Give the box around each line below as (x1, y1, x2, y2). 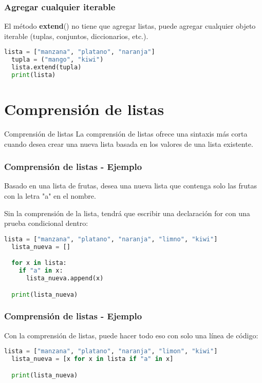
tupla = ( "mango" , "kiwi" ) (11, 56, 104, 64)
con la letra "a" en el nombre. (4, 190, 96, 201)
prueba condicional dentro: (4, 218, 88, 228)
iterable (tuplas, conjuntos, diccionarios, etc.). (4, 30, 148, 41)
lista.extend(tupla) (11, 64, 82, 71)
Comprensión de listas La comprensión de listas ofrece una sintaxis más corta (4, 128, 248, 139)
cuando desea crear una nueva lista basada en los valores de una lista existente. (4, 138, 253, 149)
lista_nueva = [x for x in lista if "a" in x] (11, 355, 174, 363)
